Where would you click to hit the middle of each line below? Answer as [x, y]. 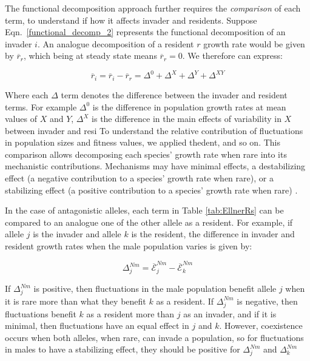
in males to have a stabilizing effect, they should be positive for [123, 349]
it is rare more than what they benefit [76, 301]
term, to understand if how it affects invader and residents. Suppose [131, 20]
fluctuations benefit [41, 313]
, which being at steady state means [90, 56]
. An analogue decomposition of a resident [116, 43]
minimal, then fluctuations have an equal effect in [97, 326]
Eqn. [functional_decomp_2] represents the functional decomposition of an [145, 32]
